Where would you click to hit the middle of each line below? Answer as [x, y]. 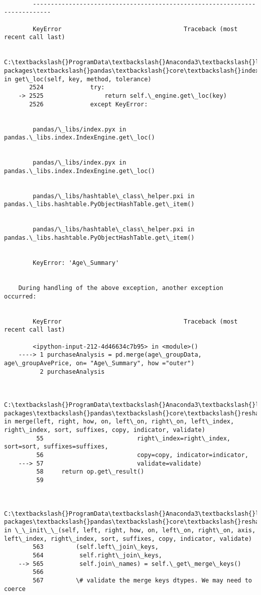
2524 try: [67, 88]
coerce [15, 589]
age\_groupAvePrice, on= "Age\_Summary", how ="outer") [99, 363]
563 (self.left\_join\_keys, [96, 547]
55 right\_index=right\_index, [134, 438]
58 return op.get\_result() [90, 472]
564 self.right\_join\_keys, [97, 555]
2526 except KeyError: [89, 104]
